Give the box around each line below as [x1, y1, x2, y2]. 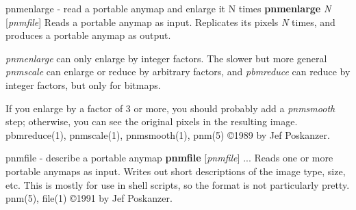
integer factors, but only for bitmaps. [5, 77, 161, 92]
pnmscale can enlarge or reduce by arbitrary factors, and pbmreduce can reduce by [5, 64, 351, 79]
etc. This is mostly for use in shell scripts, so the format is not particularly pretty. [5, 177, 350, 192]
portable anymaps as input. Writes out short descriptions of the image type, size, [5, 163, 346, 178]
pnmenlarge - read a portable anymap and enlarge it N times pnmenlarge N [5, 1, 331, 15]
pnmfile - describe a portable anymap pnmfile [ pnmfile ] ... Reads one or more [5, 150, 333, 165]
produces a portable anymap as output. [5, 28, 171, 42]
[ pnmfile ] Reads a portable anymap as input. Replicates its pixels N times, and [5, 14, 335, 29]
